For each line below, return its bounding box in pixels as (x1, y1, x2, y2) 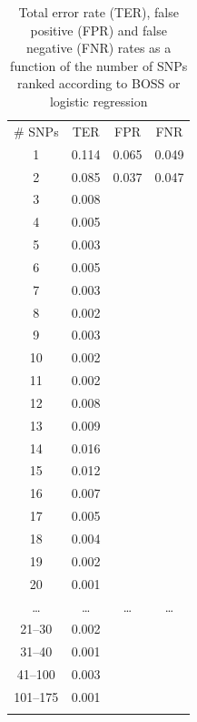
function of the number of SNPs (10, 56, 188, 75)
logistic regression (49, 91, 148, 110)
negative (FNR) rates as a (26, 38, 172, 57)
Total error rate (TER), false (18, 3, 179, 21)
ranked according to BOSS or (16, 74, 181, 93)
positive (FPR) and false (30, 20, 167, 39)
